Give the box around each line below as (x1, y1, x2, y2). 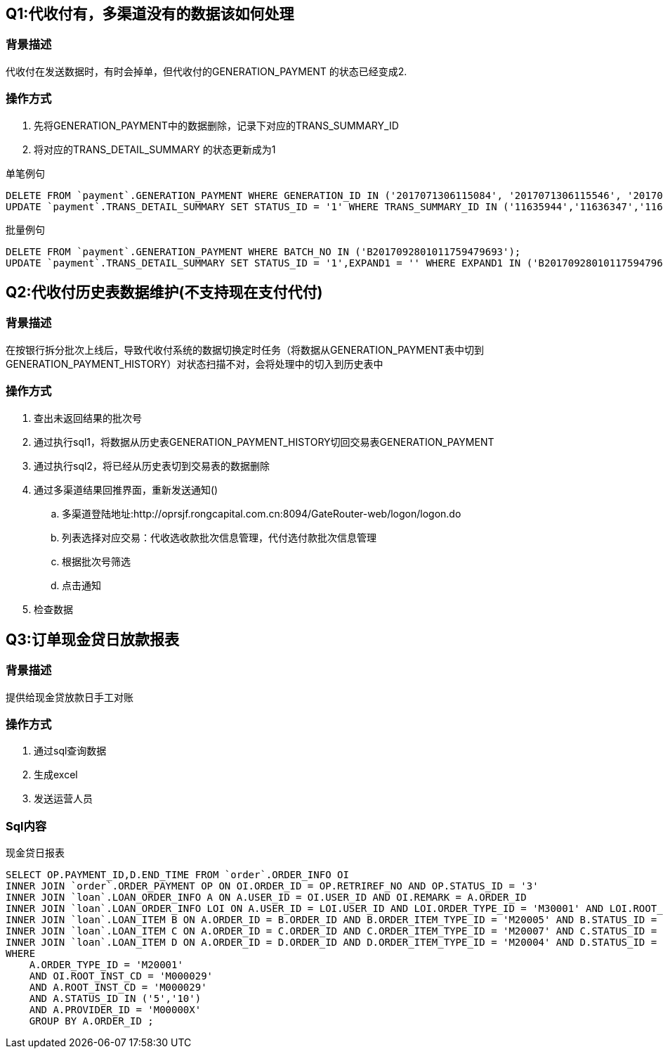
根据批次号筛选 (62, 555, 131, 567)
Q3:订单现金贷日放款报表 (6, 630, 179, 648)
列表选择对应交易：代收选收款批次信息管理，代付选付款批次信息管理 (62, 531, 376, 544)
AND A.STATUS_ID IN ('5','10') (29, 993, 202, 1005)
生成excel (34, 769, 78, 781)
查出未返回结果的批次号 (34, 411, 142, 424)
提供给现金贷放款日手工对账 (6, 690, 133, 703)
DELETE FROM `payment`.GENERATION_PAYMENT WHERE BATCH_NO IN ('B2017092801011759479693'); (6, 245, 521, 257)
